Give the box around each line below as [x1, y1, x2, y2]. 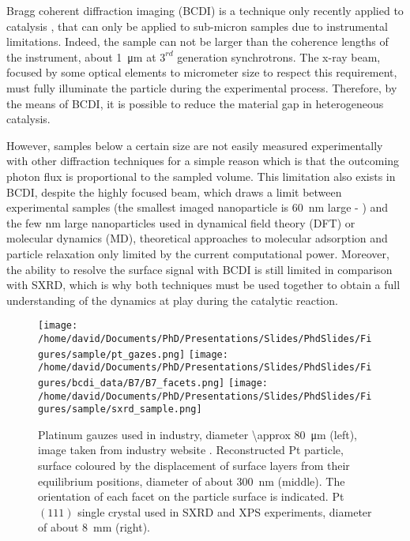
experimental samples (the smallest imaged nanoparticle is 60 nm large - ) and [6, 199, 389, 216]
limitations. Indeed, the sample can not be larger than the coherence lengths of [6, 33, 389, 50]
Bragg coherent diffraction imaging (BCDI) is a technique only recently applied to [6, 2, 404, 18]
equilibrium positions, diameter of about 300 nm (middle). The [38, 472, 345, 489]
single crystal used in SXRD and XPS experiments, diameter [77, 503, 372, 520]
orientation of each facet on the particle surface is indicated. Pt [38, 488, 344, 505]
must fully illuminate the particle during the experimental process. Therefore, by [6, 79, 397, 96]
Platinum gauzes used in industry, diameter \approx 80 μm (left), [38, 426, 357, 442]
